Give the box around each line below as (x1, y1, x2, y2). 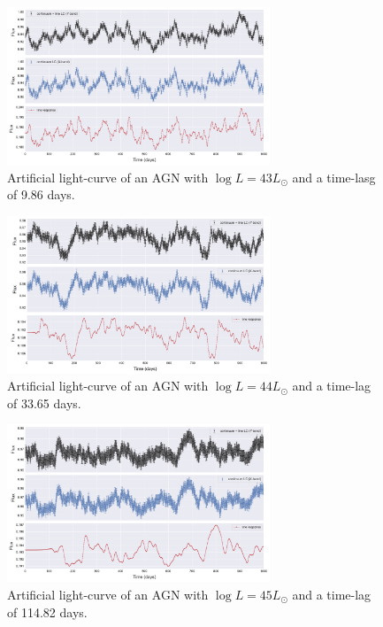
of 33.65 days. (7, 393, 81, 412)
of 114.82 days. (7, 602, 88, 621)
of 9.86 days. (7, 185, 75, 204)
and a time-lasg (292, 167, 376, 186)
